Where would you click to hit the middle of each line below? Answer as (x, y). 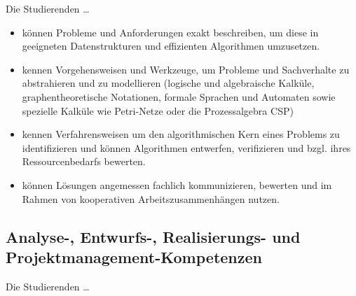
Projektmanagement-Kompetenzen (134, 256)
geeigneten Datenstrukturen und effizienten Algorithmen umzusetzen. (171, 46)
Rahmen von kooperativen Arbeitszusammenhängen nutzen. (151, 198)
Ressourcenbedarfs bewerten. (84, 161)
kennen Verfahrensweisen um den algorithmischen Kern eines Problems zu (181, 134)
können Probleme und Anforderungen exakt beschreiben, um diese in (170, 32)
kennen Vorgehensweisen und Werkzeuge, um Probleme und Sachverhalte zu (186, 69)
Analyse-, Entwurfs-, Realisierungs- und (153, 236)
